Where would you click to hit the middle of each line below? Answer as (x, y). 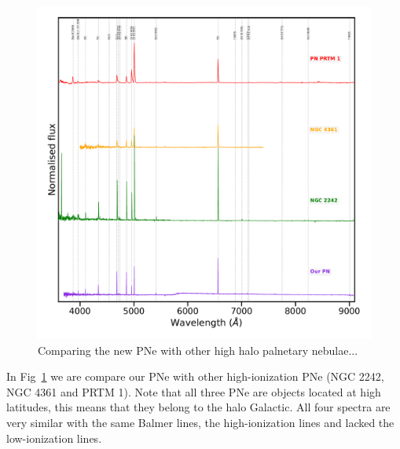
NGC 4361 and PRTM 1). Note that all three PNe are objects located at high (194, 391)
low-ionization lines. (54, 438)
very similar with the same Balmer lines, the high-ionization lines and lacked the (200, 422)
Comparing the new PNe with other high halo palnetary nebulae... (198, 350)
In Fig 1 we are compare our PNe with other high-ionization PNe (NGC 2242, (195, 376)
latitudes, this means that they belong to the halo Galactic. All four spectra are (198, 407)
